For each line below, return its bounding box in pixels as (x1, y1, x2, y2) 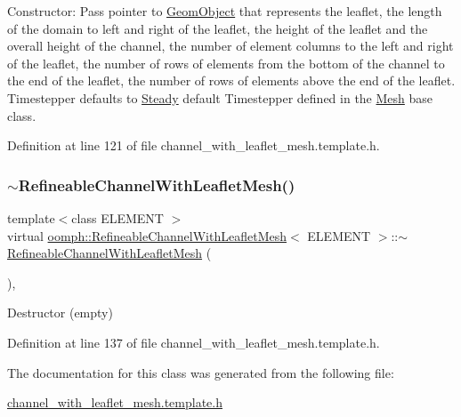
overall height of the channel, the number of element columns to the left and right (7, 36, 454, 55)
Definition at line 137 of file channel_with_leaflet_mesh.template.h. (7, 333, 380, 351)
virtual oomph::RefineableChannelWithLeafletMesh (7, 226, 287, 245)
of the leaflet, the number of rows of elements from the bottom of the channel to (7, 53, 445, 72)
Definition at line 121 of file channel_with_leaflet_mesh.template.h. (7, 136, 380, 155)
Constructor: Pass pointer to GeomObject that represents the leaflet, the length (7, 2, 442, 20)
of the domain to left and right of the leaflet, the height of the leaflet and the (7, 19, 428, 37)
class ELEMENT (71, 208, 164, 227)
